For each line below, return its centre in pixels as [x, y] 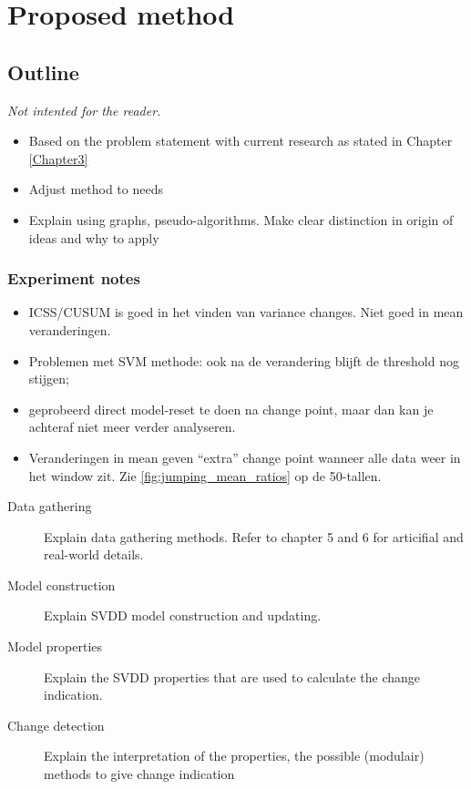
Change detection [56, 725]
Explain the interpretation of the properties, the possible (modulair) [234, 756]
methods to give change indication [139, 774]
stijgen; [49, 379]
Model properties [55, 646]
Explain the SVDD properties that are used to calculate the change [232, 676]
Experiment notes [74, 278]
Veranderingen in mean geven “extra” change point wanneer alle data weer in [245, 457]
